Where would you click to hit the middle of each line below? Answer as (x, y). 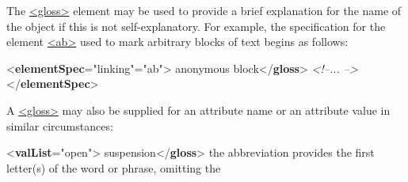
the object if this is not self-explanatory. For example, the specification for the (196, 26)
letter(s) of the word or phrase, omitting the (114, 167)
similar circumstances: (60, 125)
